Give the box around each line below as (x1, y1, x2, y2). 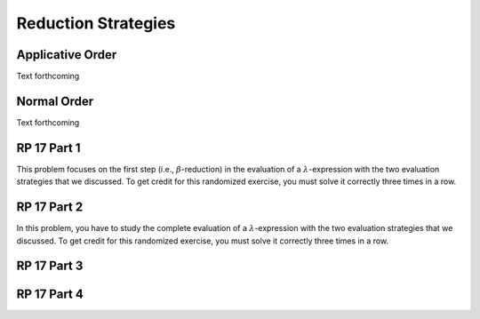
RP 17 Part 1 (16, 140, 81, 156)
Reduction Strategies (16, 13, 176, 33)
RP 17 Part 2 (16, 200, 84, 215)
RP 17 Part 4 (16, 287, 84, 302)
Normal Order (16, 93, 94, 108)
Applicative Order (16, 47, 117, 62)
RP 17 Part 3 (16, 259, 84, 274)
